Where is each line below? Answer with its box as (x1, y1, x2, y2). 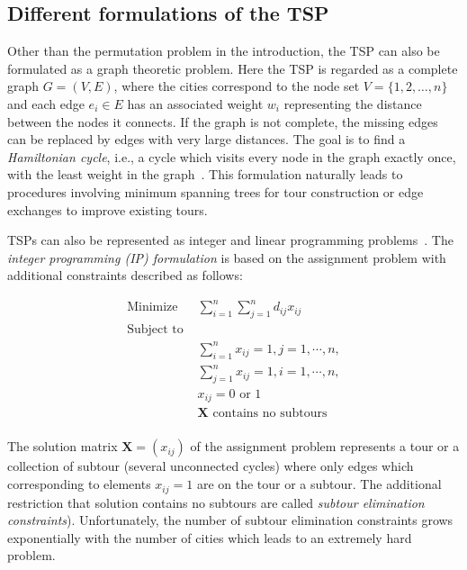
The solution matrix (7, 437, 118, 456)
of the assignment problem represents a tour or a (190, 437, 460, 456)
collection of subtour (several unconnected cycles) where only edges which (7, 457, 414, 475)
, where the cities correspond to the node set (113, 77, 360, 95)
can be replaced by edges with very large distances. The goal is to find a (7, 130, 406, 149)
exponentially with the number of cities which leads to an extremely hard (7, 528, 412, 547)
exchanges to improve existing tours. (7, 200, 208, 219)
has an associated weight (127, 94, 264, 113)
